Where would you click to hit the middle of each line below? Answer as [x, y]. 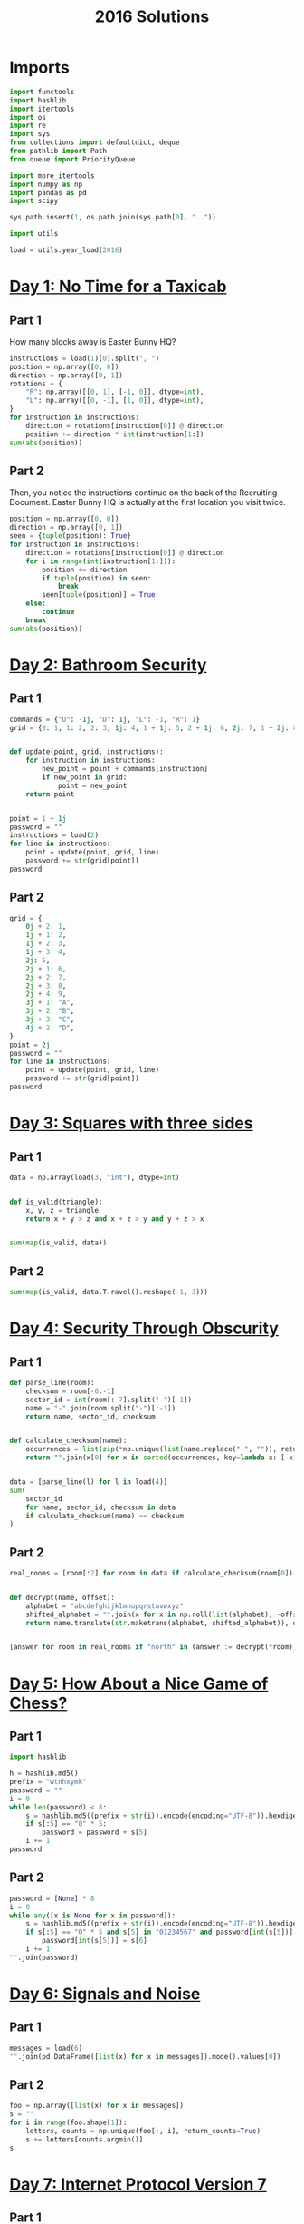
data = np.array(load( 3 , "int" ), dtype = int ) [95, 1177]
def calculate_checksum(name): [68, 1441]
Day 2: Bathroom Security [108, 665]
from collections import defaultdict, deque [95, 142]
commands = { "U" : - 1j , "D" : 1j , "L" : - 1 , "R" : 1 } [105, 719]
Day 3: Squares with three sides [131, 1123]
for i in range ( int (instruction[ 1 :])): [101, 561]
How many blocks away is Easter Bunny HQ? [93, 341]
